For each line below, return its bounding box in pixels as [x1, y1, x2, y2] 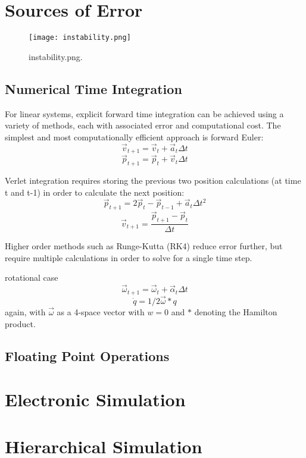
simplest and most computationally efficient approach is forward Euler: [5, 130, 264, 143]
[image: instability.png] [29, 33, 131, 42]
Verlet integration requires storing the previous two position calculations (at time [5, 174, 301, 187]
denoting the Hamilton [194, 305, 277, 318]
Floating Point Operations [5, 346, 170, 365]
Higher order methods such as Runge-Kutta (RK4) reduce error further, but [5, 240, 283, 252]
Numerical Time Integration [5, 79, 182, 98]
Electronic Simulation [5, 387, 186, 412]
